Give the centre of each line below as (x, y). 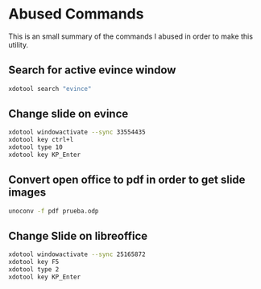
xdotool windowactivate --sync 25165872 (77, 254)
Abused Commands (76, 14)
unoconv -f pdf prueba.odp (54, 211)
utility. (19, 44)
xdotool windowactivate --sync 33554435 (77, 132)
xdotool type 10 (35, 147)
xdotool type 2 (34, 270)
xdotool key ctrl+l (41, 140)
